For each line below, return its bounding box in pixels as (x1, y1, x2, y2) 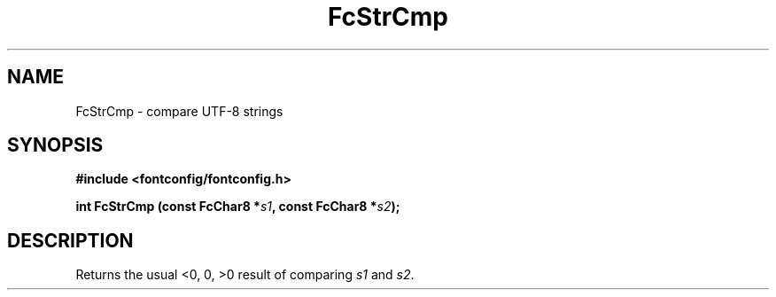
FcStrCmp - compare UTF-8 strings (75, 103, 283, 119)
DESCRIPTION (7, 229, 134, 252)
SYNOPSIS (7, 134, 104, 157)
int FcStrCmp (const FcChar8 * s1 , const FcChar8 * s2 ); (75, 199, 400, 215)
